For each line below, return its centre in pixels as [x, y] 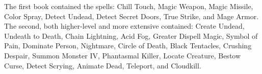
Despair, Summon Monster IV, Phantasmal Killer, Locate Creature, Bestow [123, 55]
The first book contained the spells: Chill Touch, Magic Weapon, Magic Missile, [129, 6]
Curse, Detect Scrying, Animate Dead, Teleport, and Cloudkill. [103, 65]
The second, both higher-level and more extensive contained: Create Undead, [124, 26]
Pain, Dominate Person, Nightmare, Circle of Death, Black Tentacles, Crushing [128, 46]
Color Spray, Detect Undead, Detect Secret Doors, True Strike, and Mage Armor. [132, 16]
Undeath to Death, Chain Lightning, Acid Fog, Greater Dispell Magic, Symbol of [131, 35]
